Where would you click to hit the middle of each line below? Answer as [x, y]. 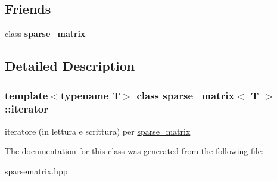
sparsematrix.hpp [36, 171]
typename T [90, 95]
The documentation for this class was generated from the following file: [134, 151]
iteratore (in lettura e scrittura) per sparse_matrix [98, 131]
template [27, 95]
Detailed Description [70, 66]
